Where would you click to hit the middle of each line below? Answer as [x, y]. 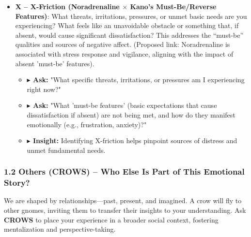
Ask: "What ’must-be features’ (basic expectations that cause [125, 105]
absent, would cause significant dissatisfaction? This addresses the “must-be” [129, 35]
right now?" [44, 89]
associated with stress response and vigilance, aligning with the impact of [124, 53]
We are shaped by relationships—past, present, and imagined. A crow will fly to [123, 200]
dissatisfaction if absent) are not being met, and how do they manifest [131, 114]
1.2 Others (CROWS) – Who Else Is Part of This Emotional [124, 171]
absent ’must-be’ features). [55, 63]
